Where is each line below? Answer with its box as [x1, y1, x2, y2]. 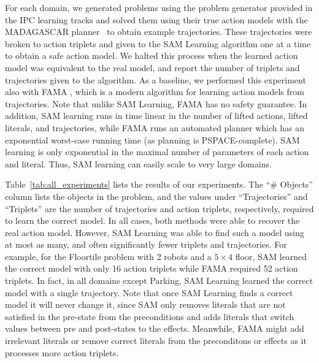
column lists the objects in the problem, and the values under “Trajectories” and [5, 189, 308, 202]
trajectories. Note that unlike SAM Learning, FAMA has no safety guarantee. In [5, 97, 307, 110]
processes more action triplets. [5, 346, 119, 359]
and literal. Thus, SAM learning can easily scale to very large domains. [5, 157, 272, 170]
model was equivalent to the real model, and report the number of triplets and [5, 61, 300, 74]
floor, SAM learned [235, 250, 307, 262]
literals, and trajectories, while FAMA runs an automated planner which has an [5, 121, 305, 134]
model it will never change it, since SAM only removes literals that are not [5, 298, 286, 311]
